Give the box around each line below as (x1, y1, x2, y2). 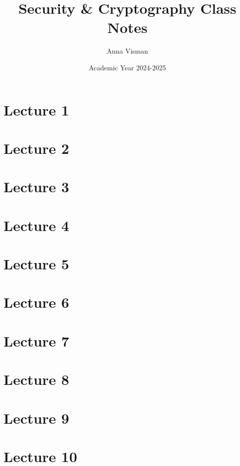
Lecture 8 (3, 369, 69, 389)
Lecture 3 (3, 176, 69, 197)
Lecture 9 (3, 408, 69, 428)
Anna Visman (106, 46, 149, 56)
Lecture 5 (3, 254, 69, 273)
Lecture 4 (3, 215, 69, 235)
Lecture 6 (3, 292, 69, 312)
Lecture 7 (3, 330, 69, 350)
